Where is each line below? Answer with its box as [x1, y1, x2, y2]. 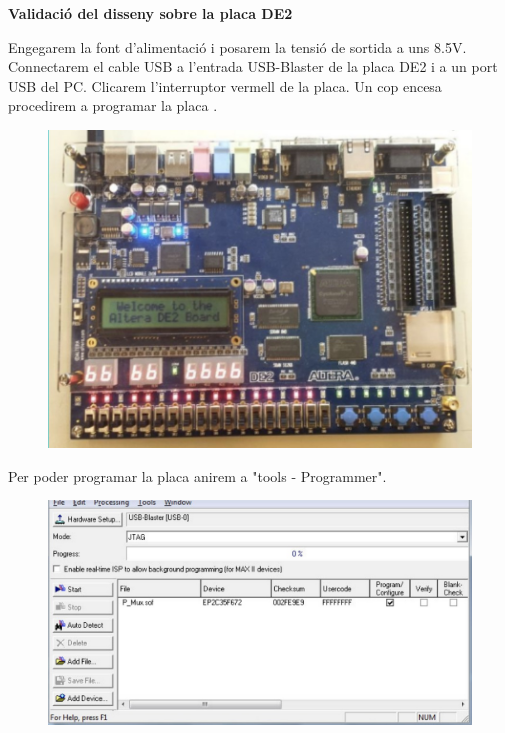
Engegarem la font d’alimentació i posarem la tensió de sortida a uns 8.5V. [8, 36, 467, 57]
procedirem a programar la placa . [8, 95, 218, 116]
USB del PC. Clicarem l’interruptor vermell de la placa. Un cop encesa [8, 75, 442, 96]
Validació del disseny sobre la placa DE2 [8, 3, 293, 23]
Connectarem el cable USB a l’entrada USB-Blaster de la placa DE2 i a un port [8, 56, 498, 77]
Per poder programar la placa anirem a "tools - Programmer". [8, 465, 387, 486]
